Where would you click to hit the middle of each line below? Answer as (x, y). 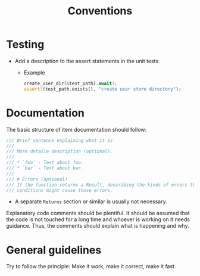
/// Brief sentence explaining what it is (60, 140)
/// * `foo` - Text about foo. (45, 163)
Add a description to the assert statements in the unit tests (87, 61)
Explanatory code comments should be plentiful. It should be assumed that (98, 213)
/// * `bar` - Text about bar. (45, 168)
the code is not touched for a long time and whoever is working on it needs (98, 219)
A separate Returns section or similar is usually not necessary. (91, 201)
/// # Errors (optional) (37, 179)
